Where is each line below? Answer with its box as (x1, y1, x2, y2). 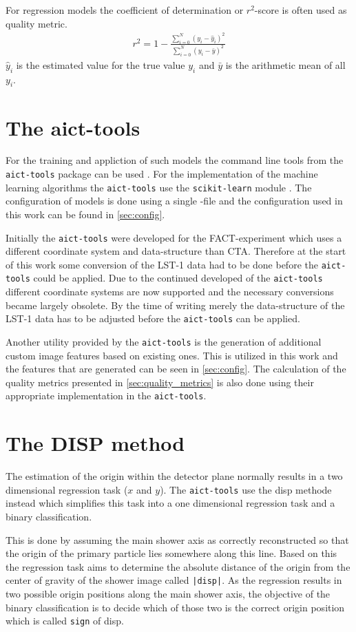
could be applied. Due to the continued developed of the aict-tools (33, 271, 323, 285)
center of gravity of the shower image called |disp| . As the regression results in (6, 573, 342, 587)
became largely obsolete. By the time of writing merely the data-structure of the (6, 297, 345, 312)
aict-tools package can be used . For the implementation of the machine (6, 167, 318, 181)
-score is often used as (254, 3, 347, 17)
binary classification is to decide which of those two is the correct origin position (6, 600, 345, 614)
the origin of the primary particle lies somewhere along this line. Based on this (6, 546, 337, 560)
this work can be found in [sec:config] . (6, 207, 165, 221)
